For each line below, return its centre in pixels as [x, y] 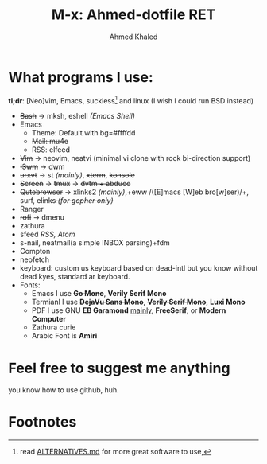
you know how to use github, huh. [64, 390]
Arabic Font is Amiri [64, 336]
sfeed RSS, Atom [47, 234]
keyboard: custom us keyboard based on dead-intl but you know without [139, 268]
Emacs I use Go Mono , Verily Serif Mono [99, 294]
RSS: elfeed [50, 150]
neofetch [35, 259]
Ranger [31, 209]
